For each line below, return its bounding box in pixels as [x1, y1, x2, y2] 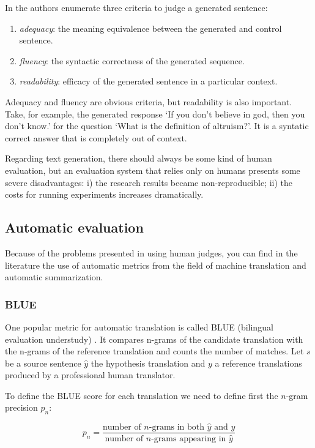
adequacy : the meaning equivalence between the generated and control [19, 21, 282, 34]
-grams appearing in [151, 434, 226, 443]
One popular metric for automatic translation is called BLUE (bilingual [5, 320, 273, 333]
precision [5, 401, 38, 414]
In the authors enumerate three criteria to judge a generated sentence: [5, 1, 268, 13]
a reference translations [215, 356, 302, 369]
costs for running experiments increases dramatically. [5, 188, 204, 201]
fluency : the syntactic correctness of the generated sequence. [19, 54, 245, 67]
